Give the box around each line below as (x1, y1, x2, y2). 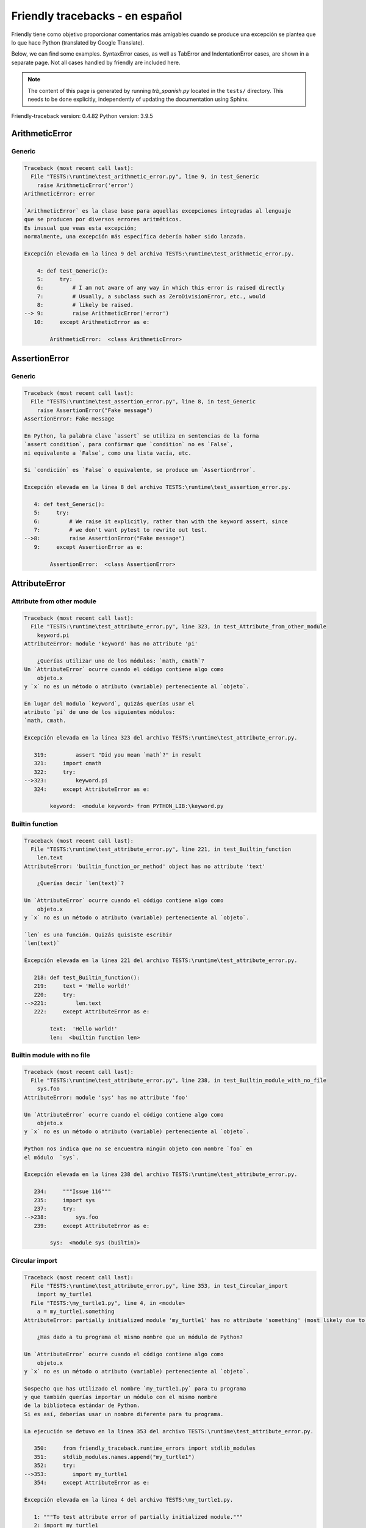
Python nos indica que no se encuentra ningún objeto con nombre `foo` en (24, 1145, 253, 1152)
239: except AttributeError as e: (34, 1222, 150, 1229)
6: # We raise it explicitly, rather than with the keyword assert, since (34, 518, 288, 525)
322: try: (34, 768, 76, 776)
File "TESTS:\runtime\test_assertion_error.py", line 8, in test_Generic (30, 398, 256, 405)
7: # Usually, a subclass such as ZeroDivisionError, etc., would (37, 293, 265, 299)
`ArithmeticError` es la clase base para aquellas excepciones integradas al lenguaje (24, 207, 292, 214)
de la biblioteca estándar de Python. (24, 1402, 140, 1409)
